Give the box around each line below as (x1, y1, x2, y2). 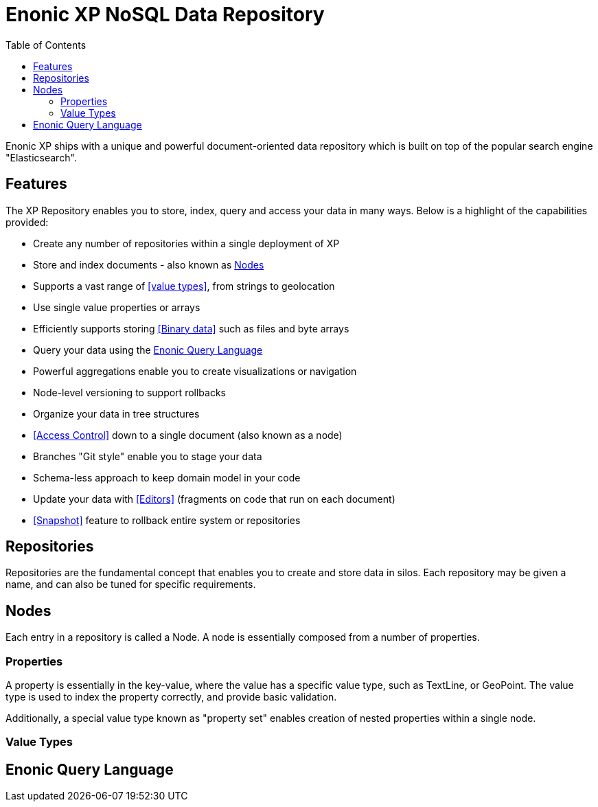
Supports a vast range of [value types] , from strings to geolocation (33, 280, 335, 292)
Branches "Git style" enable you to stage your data (33, 450, 262, 462)
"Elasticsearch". (5, 151, 77, 163)
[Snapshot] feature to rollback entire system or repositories (33, 514, 301, 526)
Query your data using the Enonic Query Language (33, 343, 263, 356)
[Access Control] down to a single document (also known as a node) (33, 429, 343, 441)
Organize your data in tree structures (33, 407, 200, 420)
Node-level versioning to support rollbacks (33, 386, 226, 398)
